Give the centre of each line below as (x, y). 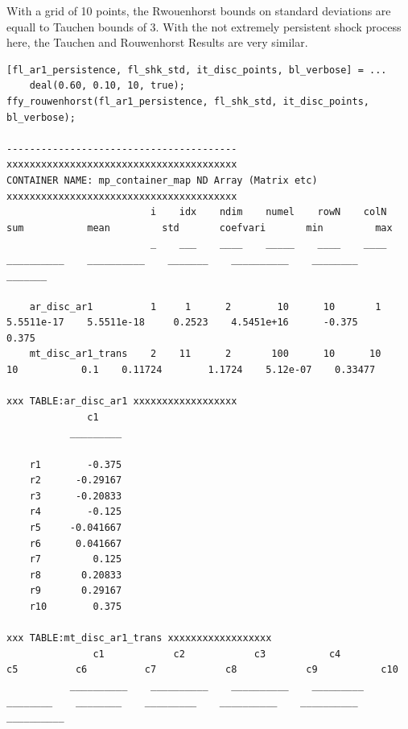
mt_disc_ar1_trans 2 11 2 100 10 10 (205, 354)
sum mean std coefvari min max (200, 228)
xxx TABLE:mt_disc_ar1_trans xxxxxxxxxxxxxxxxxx (139, 638)
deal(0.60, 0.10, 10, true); (107, 86)
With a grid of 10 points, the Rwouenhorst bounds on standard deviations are (199, 10)
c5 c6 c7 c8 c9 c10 (202, 670)
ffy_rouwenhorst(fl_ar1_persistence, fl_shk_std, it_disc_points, (188, 101)
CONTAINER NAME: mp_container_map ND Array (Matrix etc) (162, 180)
